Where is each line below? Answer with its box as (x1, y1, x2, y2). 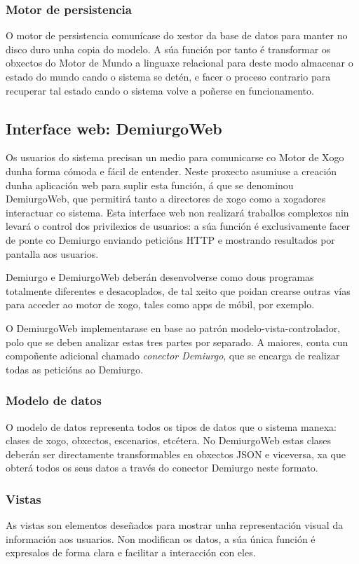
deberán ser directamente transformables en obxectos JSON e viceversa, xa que (6, 446, 346, 461)
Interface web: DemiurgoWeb (6, 117, 222, 139)
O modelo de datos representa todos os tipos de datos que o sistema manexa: (6, 419, 337, 434)
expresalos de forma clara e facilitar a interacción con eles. (6, 545, 256, 560)
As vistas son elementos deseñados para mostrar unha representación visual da (6, 518, 344, 532)
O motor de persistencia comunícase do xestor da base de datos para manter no (6, 28, 348, 43)
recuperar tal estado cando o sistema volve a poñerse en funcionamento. (6, 83, 314, 97)
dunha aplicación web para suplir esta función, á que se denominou (6, 177, 294, 192)
